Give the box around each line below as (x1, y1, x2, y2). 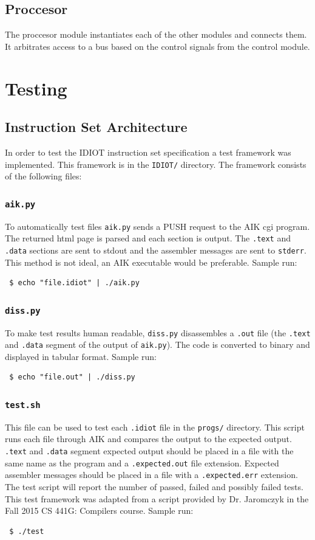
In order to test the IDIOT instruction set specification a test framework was (5, 145, 291, 158)
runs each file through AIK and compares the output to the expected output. (5, 432, 292, 445)
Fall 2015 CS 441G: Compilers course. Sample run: (5, 504, 194, 517)
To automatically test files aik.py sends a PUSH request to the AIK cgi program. (5, 220, 310, 232)
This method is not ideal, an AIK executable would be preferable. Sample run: (5, 255, 297, 268)
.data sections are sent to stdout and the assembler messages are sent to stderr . (5, 243, 307, 256)
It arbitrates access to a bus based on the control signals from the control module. (5, 40, 310, 52)
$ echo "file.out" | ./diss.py (9, 373, 135, 382)
